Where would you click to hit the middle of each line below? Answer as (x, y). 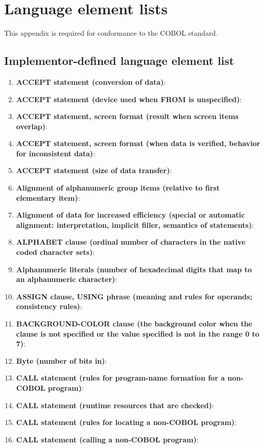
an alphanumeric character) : (67, 279)
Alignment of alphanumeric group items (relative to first (118, 188)
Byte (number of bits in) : (62, 360)
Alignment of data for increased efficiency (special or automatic (130, 215)
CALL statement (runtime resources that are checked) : (115, 405)
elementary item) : (48, 197)
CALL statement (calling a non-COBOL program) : (107, 439)
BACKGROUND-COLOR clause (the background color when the (134, 324)
